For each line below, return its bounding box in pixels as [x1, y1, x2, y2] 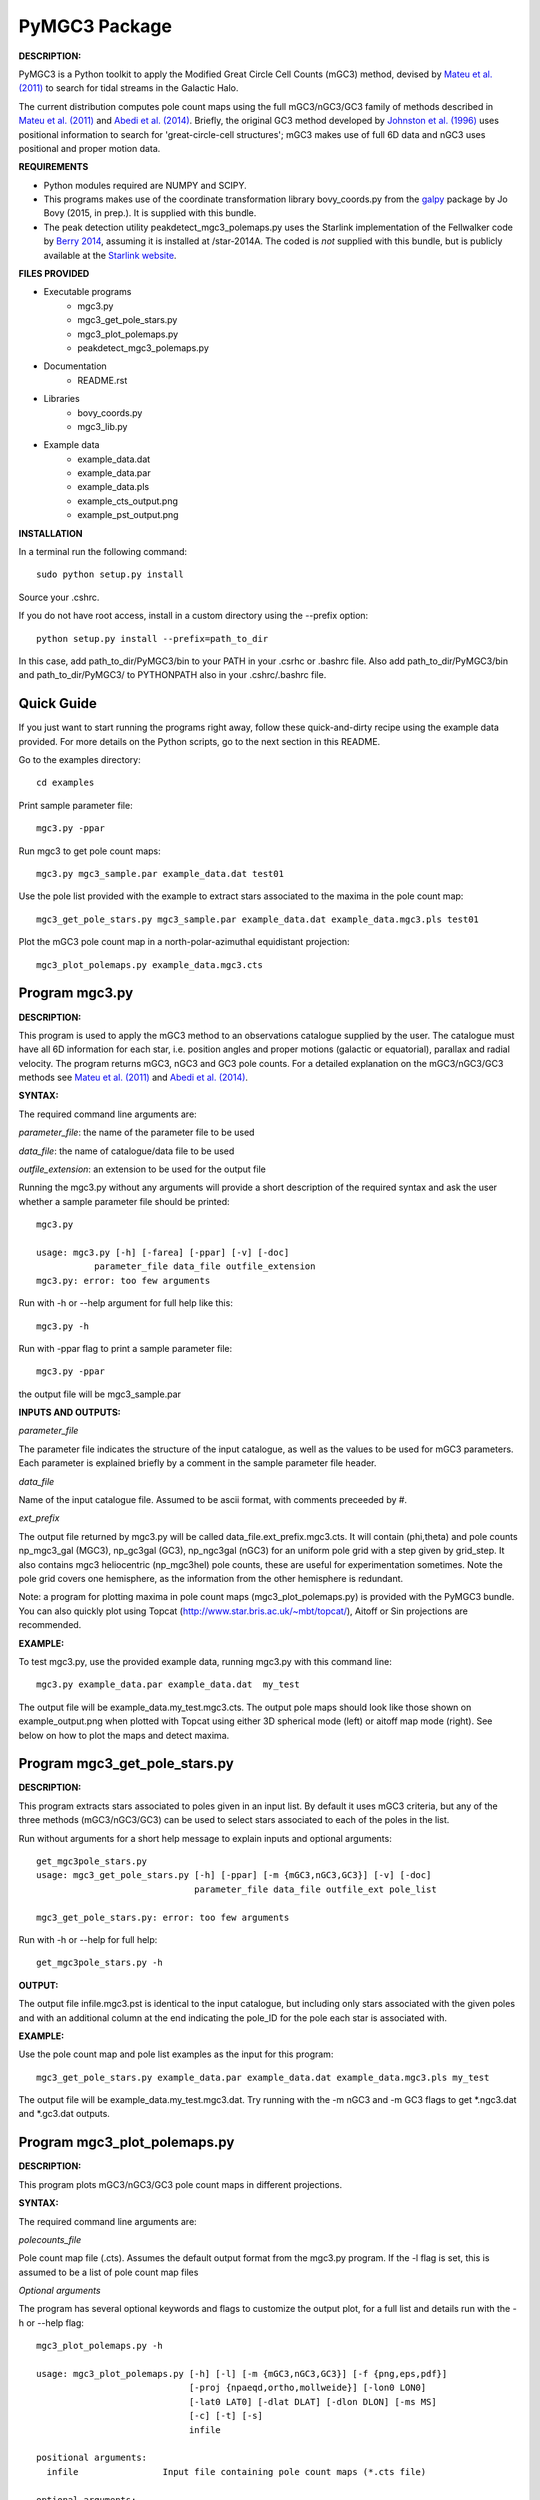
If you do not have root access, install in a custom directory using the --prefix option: [18, 610, 369, 622]
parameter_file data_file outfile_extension [93, 1261, 316, 1272]
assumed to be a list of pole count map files [18, 2266, 199, 2278]
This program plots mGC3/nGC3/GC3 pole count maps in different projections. [18, 2178, 343, 2190]
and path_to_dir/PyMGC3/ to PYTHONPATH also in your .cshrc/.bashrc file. [18, 669, 327, 681]
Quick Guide [18, 695, 97, 712]
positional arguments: [36, 2452, 148, 2464]
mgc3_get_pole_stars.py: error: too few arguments [36, 1911, 290, 1923]
